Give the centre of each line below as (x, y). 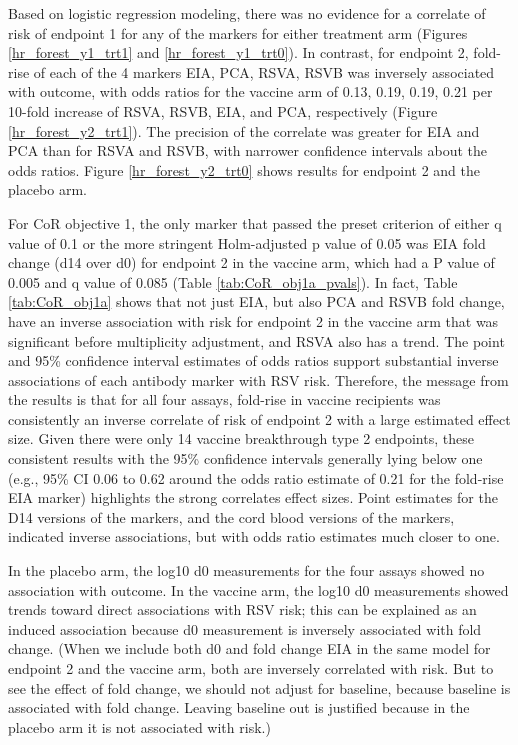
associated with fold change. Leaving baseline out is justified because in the (239, 707)
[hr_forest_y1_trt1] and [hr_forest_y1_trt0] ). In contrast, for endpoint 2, (238, 52)
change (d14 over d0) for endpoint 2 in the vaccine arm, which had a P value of (251, 262)
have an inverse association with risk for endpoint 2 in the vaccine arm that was (253, 320)
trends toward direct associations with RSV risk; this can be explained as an (242, 609)
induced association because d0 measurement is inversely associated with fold (245, 628)
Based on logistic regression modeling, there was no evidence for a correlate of (247, 13)
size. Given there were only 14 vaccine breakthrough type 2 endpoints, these (241, 438)
